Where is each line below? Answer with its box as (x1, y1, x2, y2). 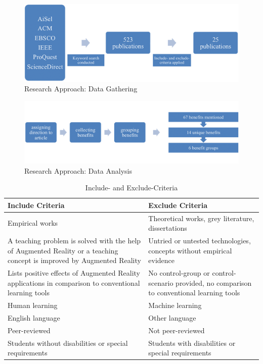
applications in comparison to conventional (8, 277, 140, 288)
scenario (148, 277, 173, 288)
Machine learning (148, 300, 202, 310)
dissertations (148, 223, 187, 233)
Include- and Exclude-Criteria (85, 182, 178, 193)
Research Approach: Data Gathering (24, 83, 138, 94)
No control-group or (148, 268, 210, 278)
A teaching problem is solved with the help (8, 235, 141, 246)
